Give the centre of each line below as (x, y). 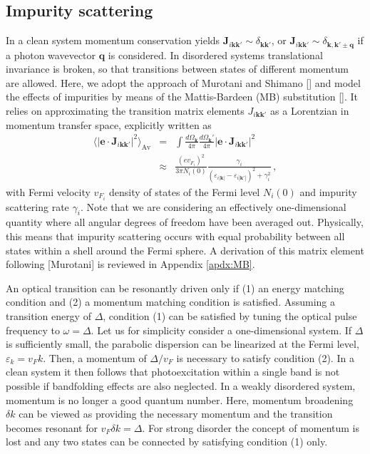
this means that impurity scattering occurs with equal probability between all (175, 236)
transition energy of (48, 316)
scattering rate (37, 206)
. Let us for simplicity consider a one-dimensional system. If (221, 330)
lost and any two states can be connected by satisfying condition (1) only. (167, 442)
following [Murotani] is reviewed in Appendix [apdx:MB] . (130, 264)
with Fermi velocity (48, 191)
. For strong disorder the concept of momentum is (251, 427)
